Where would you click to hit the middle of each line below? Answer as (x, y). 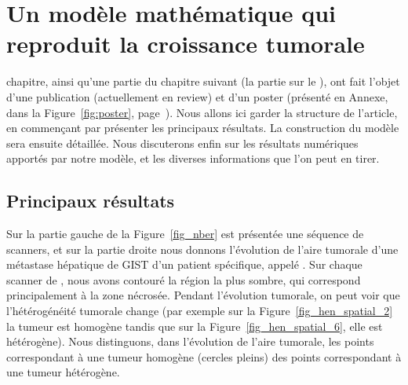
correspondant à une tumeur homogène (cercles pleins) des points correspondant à (204, 356)
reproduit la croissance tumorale (186, 44)
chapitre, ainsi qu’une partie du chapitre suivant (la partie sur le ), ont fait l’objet (203, 81)
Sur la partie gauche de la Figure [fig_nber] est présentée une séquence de (185, 234)
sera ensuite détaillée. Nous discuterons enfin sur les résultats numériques (182, 143)
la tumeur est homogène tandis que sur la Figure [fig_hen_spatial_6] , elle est (195, 326)
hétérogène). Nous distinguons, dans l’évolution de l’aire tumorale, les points (190, 341)
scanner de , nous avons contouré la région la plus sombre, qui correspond (184, 279)
